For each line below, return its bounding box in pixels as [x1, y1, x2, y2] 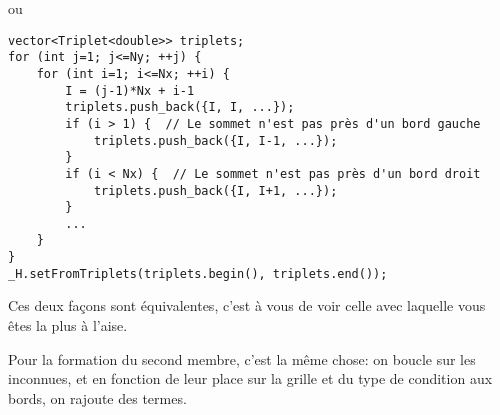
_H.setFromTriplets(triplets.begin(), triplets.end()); [8, 266, 388, 281]
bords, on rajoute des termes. [8, 387, 187, 408]
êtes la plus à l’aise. [8, 315, 128, 336]
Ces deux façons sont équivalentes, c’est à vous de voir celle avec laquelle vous [8, 295, 486, 316]
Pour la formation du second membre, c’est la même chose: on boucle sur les [8, 348, 476, 369]
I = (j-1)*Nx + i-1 [65, 83, 195, 98]
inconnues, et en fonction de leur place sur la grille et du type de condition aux [8, 368, 493, 389]
